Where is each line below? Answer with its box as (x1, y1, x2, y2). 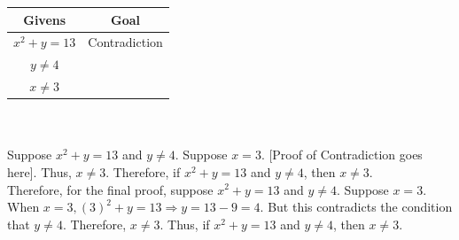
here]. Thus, (7, 162, 72, 181)
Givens (23, 10, 66, 28)
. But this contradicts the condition (260, 197, 453, 216)
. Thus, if (159, 214, 210, 233)
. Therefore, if (105, 162, 181, 181)
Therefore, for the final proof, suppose (7, 180, 214, 198)
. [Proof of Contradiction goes (261, 145, 423, 164)
